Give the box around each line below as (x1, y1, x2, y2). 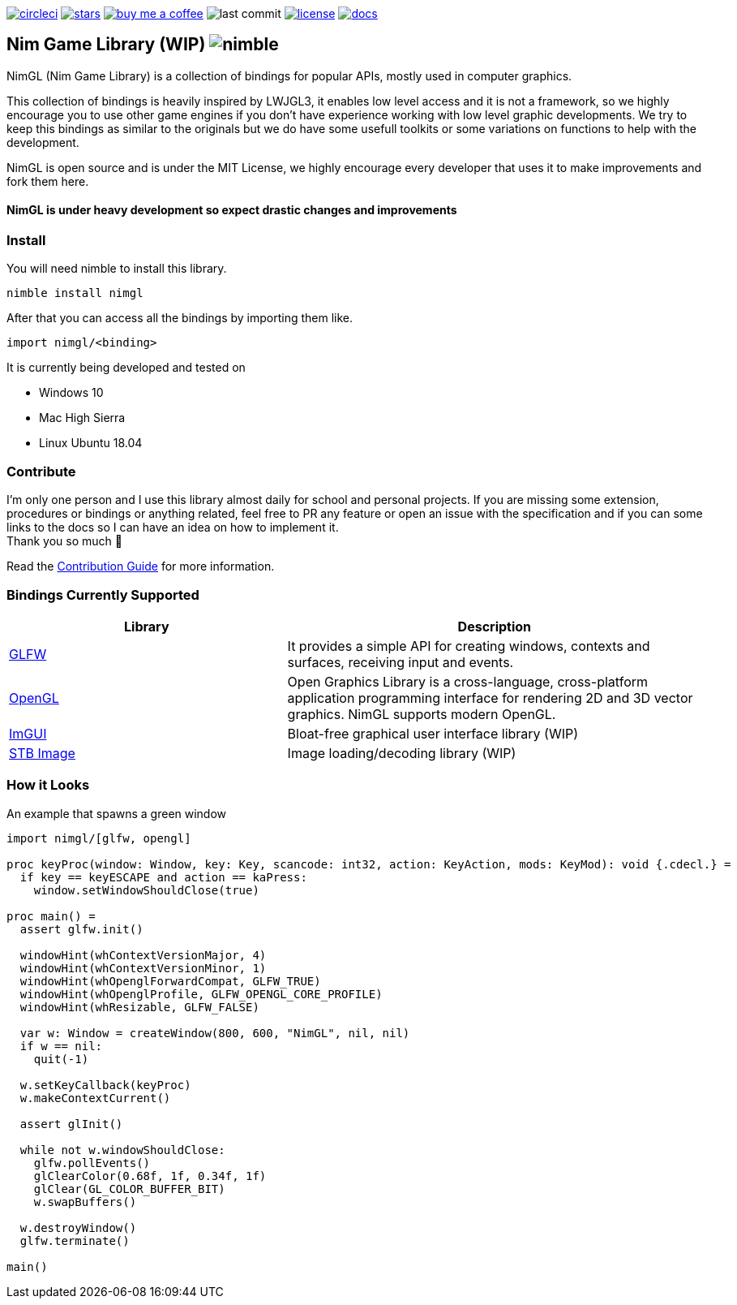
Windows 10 (39, 385, 104, 400)
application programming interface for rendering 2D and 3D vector (287, 689, 693, 706)
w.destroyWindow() (19, 1221, 137, 1234)
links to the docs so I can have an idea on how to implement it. (6, 520, 339, 535)
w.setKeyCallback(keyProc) (19, 1078, 191, 1092)
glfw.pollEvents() (33, 1156, 151, 1169)
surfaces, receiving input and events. (287, 653, 514, 670)
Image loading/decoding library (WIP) (287, 744, 516, 761)
